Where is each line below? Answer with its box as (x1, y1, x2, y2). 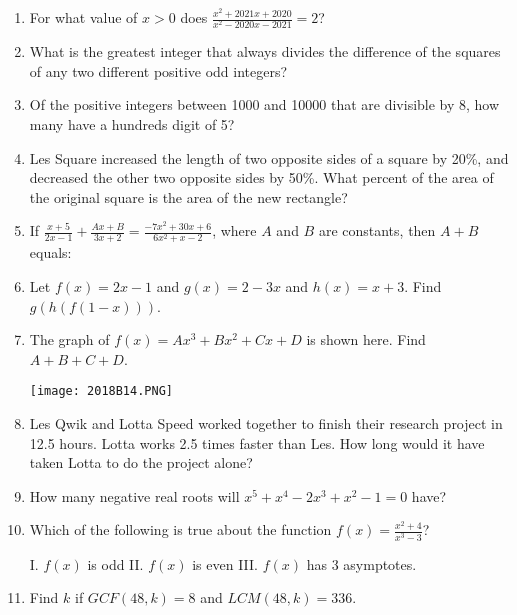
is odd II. (87, 553, 144, 574)
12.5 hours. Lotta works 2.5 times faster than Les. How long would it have (29, 432, 485, 453)
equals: (29, 242, 72, 263)
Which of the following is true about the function (29, 519, 332, 540)
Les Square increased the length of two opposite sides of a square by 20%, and (29, 147, 509, 168)
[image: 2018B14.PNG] (29, 384, 173, 399)
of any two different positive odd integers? (29, 60, 288, 81)
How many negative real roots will (29, 485, 240, 506)
